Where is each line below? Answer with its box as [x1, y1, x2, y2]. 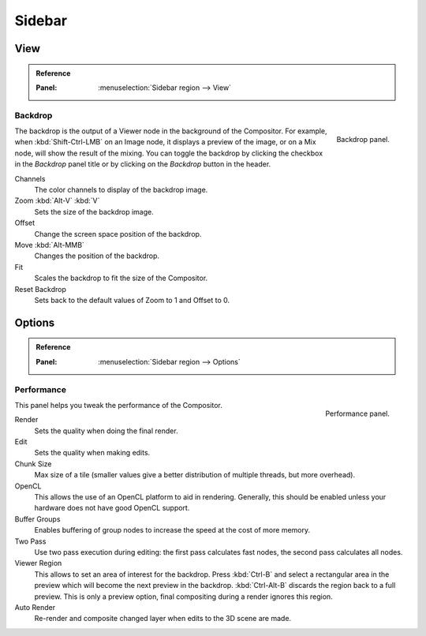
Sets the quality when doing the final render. [34, 426, 178, 436]
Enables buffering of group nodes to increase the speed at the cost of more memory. [34, 526, 311, 535]
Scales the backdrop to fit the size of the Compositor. [34, 273, 208, 283]
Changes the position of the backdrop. [34, 251, 160, 260]
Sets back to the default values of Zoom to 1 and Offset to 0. [34, 295, 230, 305]
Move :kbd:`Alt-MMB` [14, 241, 84, 249]
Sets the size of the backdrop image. [34, 207, 154, 216]
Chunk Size [14, 458, 52, 469]
